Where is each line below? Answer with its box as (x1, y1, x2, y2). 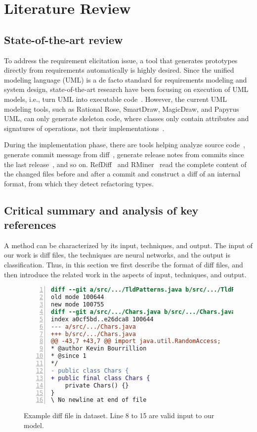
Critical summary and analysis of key (4, 202, 199, 217)
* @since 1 (51, 352, 86, 360)
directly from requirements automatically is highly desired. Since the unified (4, 65, 234, 75)
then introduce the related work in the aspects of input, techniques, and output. (4, 269, 247, 279)
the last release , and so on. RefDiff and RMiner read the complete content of (4, 159, 247, 169)
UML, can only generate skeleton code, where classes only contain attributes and (4, 113, 249, 124)
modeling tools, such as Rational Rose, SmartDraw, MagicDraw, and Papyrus (4, 103, 239, 114)
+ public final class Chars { (51, 374, 150, 382)
